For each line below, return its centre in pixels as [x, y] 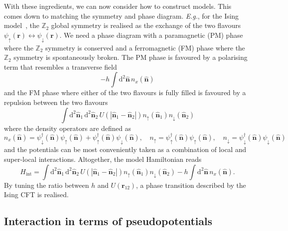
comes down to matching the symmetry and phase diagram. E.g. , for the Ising [121, 15]
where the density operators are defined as [67, 128]
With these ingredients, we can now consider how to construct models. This [118, 6]
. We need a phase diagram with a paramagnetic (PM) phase [151, 35]
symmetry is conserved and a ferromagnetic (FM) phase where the [145, 47]
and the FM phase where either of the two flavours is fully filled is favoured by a [125, 92]
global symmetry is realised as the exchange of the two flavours [146, 25]
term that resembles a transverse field [61, 66]
